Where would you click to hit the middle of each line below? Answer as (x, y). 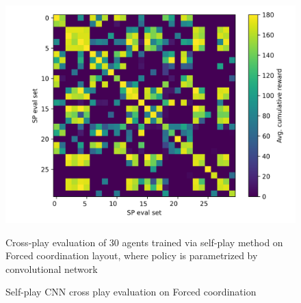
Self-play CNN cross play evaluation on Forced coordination (131, 292)
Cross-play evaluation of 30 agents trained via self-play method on (144, 242)
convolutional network (52, 268)
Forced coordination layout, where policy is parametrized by (132, 255)
